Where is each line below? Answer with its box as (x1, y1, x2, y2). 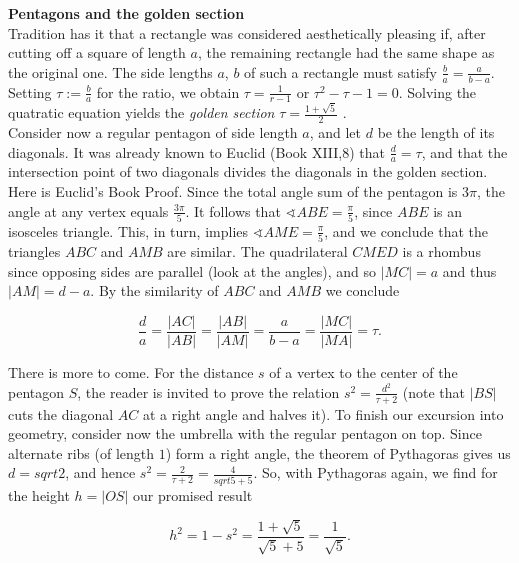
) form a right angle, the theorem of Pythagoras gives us (165, 442, 511, 463)
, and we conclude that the (324, 220, 488, 241)
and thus (442, 260, 497, 281)
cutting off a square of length (8, 42, 186, 63)
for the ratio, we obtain (96, 81, 240, 102)
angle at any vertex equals (8, 200, 169, 221)
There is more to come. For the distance (8, 362, 254, 383)
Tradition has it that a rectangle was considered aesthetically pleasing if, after (8, 22, 486, 43)
